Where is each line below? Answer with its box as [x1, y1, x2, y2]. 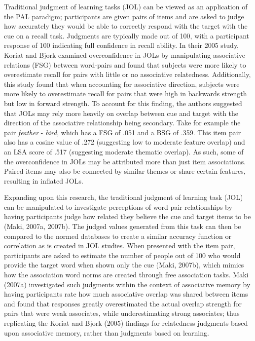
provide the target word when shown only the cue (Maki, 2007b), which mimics [4, 260, 244, 270]
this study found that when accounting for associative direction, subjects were [4, 78, 240, 89]
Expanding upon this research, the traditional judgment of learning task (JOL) [4, 192, 243, 202]
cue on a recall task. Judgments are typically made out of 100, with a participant [4, 30, 250, 40]
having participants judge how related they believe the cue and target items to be [4, 211, 251, 222]
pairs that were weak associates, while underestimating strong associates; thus [4, 308, 240, 318]
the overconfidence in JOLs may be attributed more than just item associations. [4, 156, 246, 166]
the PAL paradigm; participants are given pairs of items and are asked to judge [4, 11, 244, 21]
